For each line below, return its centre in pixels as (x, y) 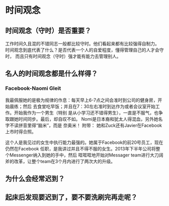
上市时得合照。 (21, 131)
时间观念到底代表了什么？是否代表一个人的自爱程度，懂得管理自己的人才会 (82, 50)
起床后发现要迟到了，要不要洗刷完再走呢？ (71, 197)
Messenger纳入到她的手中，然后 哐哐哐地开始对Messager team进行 (80, 155)
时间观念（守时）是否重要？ (48, 31)
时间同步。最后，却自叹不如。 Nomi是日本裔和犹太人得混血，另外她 (88, 119)
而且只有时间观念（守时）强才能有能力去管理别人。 (68, 56)
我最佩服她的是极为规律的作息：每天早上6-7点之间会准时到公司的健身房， (81, 100)
